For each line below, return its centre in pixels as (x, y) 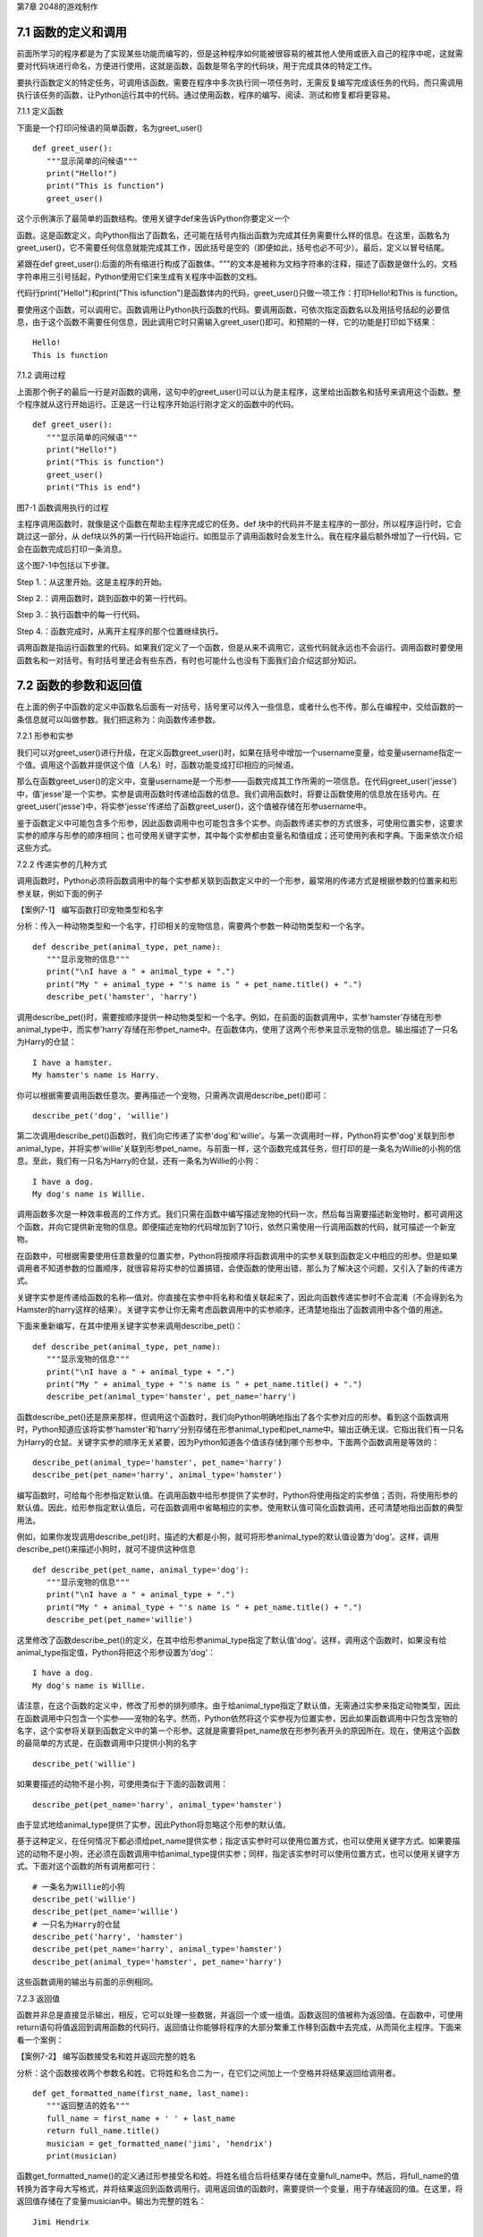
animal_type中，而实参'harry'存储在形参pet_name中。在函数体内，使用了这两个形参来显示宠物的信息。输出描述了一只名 (237, 1030)
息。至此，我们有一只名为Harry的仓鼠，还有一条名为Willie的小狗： (139, 1161)
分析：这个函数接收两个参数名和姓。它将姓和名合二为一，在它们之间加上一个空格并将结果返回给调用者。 (208, 2072)
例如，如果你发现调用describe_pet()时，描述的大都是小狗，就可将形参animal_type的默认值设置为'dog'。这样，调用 (228, 1536)
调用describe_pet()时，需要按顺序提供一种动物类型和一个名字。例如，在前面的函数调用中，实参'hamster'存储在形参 (229, 1016)
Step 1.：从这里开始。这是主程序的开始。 (92, 582)
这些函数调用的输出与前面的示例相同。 (87, 1982)
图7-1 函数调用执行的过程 (63, 507)
